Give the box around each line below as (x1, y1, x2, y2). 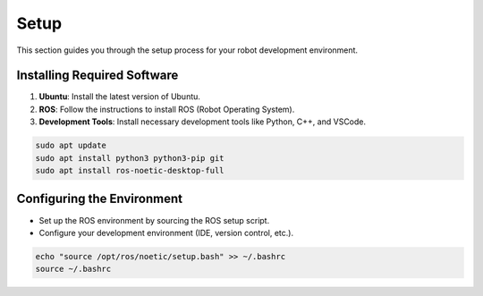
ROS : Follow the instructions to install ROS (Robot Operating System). (38, 104, 295, 114)
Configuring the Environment (16, 191, 183, 207)
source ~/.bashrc (35, 264, 112, 275)
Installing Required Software (16, 68, 179, 83)
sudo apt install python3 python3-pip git (35, 153, 225, 163)
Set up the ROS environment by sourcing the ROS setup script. (38, 215, 270, 225)
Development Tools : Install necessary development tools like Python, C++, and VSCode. (38, 116, 367, 127)
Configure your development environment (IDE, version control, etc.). (38, 227, 294, 238)
